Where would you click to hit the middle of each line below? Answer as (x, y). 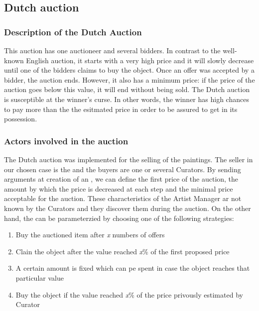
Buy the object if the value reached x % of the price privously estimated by (129, 294)
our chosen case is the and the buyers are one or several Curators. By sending (123, 169)
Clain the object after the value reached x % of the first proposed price (123, 251)
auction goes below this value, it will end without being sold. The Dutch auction (127, 89)
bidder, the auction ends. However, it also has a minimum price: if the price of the (129, 79)
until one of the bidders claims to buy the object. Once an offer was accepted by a (129, 70)
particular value (40, 277)
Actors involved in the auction (66, 141)
